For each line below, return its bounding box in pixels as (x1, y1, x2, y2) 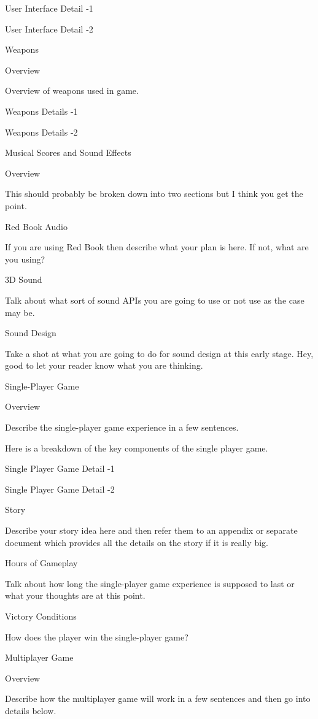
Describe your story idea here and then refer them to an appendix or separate (5, 524, 298, 537)
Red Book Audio (5, 220, 68, 233)
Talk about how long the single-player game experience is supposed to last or (5, 577, 295, 590)
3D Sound (5, 273, 42, 286)
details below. (5, 704, 56, 717)
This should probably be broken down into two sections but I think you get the (5, 187, 303, 200)
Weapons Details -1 (5, 104, 78, 117)
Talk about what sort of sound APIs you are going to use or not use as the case (5, 293, 304, 306)
